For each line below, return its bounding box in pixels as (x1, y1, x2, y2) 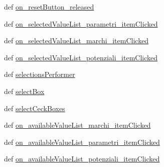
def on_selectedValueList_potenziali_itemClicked (4, 52, 158, 62)
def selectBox (4, 86, 45, 96)
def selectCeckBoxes (4, 103, 65, 113)
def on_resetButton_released (4, 2, 94, 12)
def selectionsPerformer (4, 69, 75, 79)
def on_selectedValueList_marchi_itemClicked (4, 35, 149, 46)
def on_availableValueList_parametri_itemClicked (4, 136, 160, 147)
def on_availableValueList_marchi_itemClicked (4, 120, 151, 130)
